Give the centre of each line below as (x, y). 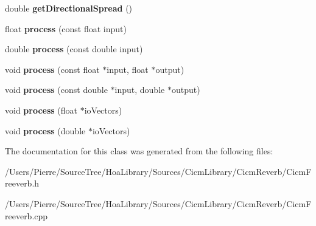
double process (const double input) (74, 49)
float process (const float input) (66, 28)
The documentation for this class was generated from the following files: (139, 151)
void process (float (41, 110)
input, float (128, 69)
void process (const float (52, 69)
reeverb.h (22, 183)
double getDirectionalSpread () (69, 8)
